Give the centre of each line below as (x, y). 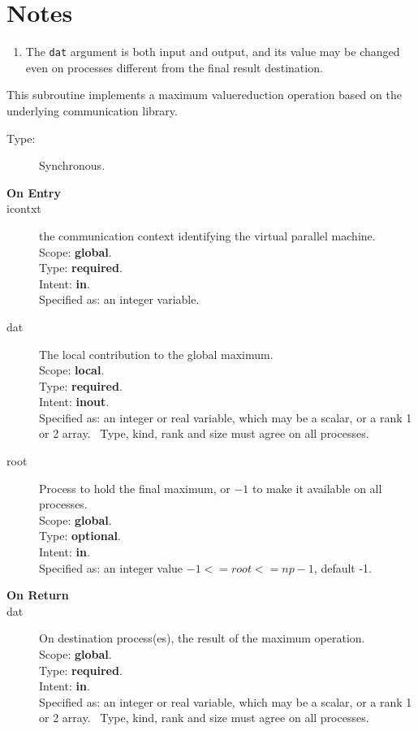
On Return (38, 595)
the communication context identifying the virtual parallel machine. (207, 235)
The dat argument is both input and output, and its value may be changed (213, 52)
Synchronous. (72, 165)
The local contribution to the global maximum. (156, 354)
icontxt (24, 208)
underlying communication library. (92, 110)
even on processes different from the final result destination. (174, 67)
